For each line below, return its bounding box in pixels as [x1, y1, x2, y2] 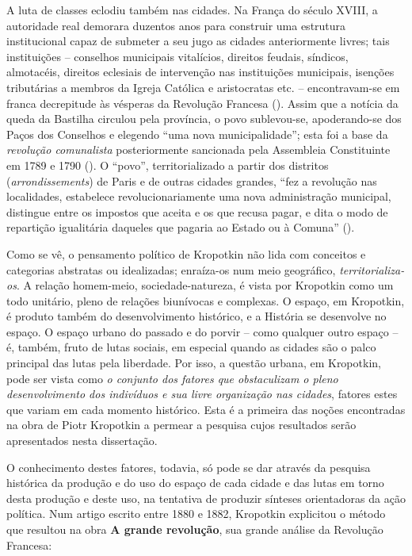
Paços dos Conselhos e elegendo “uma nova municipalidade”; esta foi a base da [6, 125, 388, 142]
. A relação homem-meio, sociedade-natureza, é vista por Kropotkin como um [16, 277, 394, 293]
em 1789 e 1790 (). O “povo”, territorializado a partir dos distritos [6, 156, 329, 173]
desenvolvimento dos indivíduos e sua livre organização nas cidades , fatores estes [6, 385, 398, 402]
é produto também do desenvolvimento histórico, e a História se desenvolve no [6, 308, 387, 324]
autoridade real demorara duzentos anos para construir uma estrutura [6, 17, 346, 33]
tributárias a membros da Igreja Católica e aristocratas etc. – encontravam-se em [6, 79, 400, 95]
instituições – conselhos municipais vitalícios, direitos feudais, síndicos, [6, 48, 349, 64]
